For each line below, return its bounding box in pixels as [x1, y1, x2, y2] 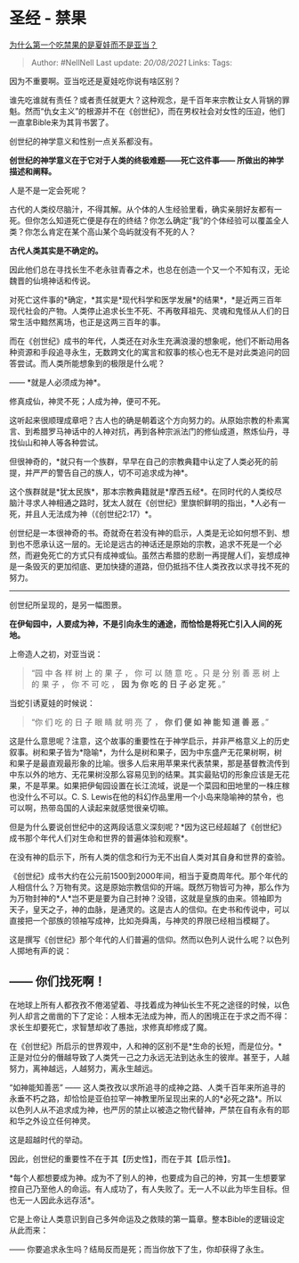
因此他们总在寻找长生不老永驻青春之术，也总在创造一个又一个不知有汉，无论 [9, 264, 290, 275]
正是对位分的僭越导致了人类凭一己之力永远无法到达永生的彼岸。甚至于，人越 [9, 1051, 290, 1062]
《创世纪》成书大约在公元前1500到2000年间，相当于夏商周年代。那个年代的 [9, 870, 288, 881]
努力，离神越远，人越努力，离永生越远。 [9, 1063, 158, 1074]
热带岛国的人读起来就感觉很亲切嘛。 [39, 802, 174, 813]
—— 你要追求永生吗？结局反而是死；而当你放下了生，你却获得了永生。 [9, 1243, 269, 1254]
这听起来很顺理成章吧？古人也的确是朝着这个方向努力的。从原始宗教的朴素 [9, 414, 282, 425]
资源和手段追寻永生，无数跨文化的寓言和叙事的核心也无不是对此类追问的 [16, 346, 282, 357]
